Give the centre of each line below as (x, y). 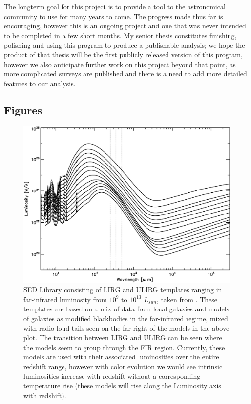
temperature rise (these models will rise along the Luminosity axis (122, 385)
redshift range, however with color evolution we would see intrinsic (123, 366)
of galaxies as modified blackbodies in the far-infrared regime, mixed (126, 318)
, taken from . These (187, 299)
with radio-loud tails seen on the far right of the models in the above (126, 328)
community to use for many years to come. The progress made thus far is (114, 16)
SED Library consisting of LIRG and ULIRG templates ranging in (123, 290)
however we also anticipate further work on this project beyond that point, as (120, 64)
